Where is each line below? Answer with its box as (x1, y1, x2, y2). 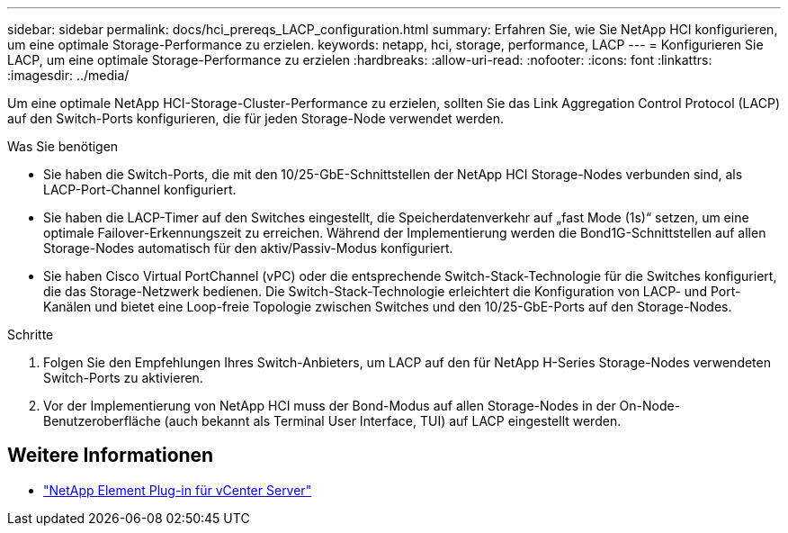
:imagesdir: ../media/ (7, 68, 130, 83)
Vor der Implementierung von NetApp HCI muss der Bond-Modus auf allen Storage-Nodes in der (43, 398, 616, 413)
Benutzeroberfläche (43, 413, 161, 429)
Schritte (7, 327, 54, 342)
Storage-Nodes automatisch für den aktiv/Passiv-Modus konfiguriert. (43, 240, 453, 256)
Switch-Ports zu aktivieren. (43, 370, 203, 385)
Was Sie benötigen (7, 139, 119, 154)
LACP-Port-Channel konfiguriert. (43, 182, 237, 197)
